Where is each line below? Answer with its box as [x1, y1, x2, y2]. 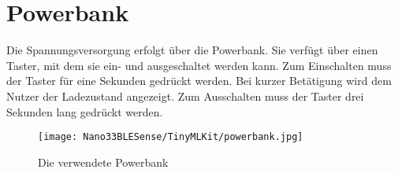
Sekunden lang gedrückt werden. [6, 103, 163, 120]
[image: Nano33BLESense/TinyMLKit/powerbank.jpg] [38, 131, 303, 143]
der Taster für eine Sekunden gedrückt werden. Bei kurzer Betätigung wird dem [6, 72, 392, 89]
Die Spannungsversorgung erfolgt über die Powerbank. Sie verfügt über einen [6, 42, 378, 58]
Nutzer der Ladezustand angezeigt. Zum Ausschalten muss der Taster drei [6, 87, 364, 104]
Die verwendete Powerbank [38, 153, 169, 170]
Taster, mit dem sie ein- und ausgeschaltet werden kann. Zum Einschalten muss [6, 57, 392, 73]
